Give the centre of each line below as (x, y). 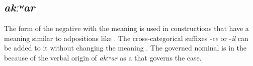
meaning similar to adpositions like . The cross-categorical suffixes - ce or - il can (126, 38)
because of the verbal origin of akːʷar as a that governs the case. (103, 57)
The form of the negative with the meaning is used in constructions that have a (126, 28)
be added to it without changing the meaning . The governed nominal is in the (125, 48)
